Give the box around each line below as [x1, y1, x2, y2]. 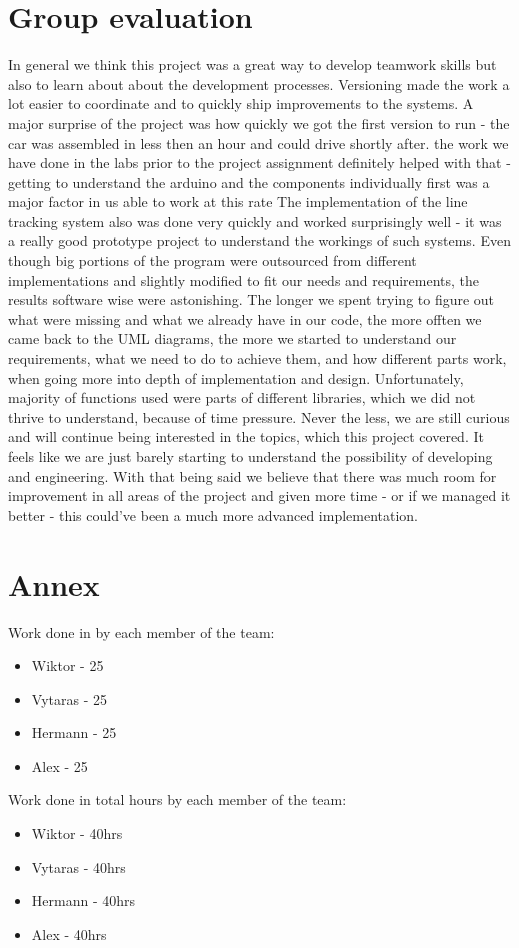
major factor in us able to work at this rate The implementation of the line [8, 191, 468, 212]
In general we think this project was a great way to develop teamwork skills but [8, 54, 497, 75]
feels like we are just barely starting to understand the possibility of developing [8, 446, 493, 466]
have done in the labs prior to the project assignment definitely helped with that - [8, 152, 511, 173]
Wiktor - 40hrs [31, 823, 123, 844]
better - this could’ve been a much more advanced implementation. [8, 504, 419, 525]
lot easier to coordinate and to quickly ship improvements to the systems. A [8, 93, 474, 114]
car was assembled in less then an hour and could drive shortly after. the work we [8, 132, 509, 153]
